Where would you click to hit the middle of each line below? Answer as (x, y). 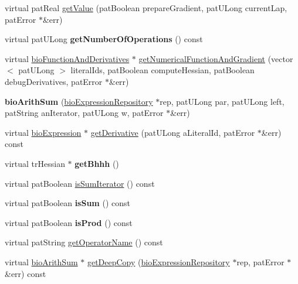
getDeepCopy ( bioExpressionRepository (158, 261)
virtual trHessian (35, 163)
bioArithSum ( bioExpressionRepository (79, 101)
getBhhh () (97, 163)
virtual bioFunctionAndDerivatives (67, 58)
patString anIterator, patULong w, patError (84, 113)
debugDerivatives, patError (54, 81)
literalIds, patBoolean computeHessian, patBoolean (162, 70)
